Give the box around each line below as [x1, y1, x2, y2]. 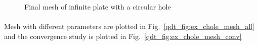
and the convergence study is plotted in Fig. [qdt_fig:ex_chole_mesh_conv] [4, 30, 242, 41]
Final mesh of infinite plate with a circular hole [24, 1, 171, 11]
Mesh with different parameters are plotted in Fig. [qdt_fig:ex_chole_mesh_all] [4, 21, 254, 31]
